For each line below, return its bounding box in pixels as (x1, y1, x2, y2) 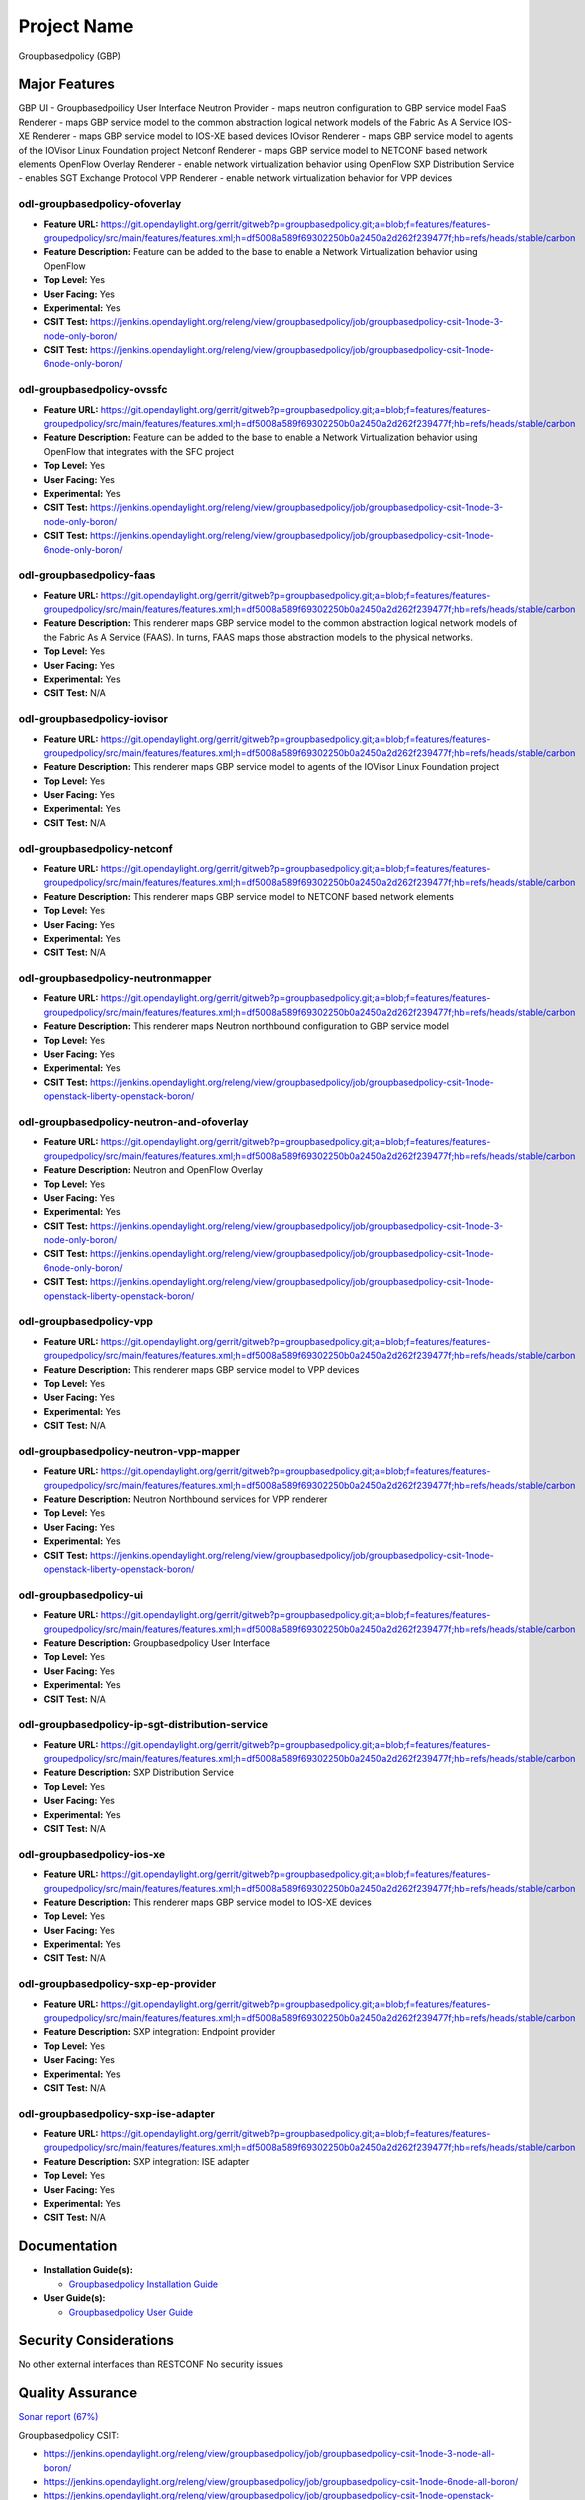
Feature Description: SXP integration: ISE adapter (43, 2155, 250, 2167)
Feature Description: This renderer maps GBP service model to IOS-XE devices (43, 1896, 372, 1908)
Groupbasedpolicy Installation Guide (68, 2278, 219, 2290)
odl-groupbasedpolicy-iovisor (18, 712, 169, 726)
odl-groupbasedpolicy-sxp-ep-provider (18, 1977, 217, 1991)
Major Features (18, 76, 115, 93)
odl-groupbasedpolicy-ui (18, 1588, 144, 1602)
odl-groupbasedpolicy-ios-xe (18, 1847, 165, 1861)
